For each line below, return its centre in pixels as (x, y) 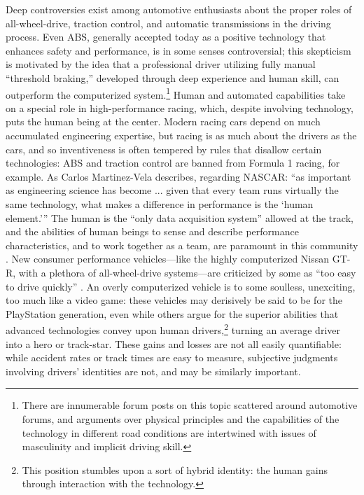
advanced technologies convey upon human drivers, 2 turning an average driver (173, 329)
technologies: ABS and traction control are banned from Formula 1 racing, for (173, 163)
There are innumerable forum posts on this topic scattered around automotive (190, 405)
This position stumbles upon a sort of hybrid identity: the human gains (175, 469)
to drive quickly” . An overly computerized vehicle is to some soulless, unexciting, (181, 286)
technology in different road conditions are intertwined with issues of (169, 432)
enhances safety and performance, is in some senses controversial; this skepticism (178, 50)
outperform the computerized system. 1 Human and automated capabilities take (176, 93)
